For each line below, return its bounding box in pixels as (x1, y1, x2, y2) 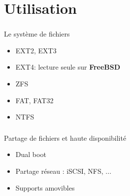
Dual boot (15, 149, 46, 159)
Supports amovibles (15, 182, 75, 193)
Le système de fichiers (4, 29, 70, 39)
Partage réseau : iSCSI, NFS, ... (15, 165, 112, 176)
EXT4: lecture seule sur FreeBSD (15, 62, 121, 72)
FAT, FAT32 (15, 95, 54, 105)
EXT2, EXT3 (15, 45, 57, 55)
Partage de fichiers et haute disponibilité (4, 132, 127, 143)
